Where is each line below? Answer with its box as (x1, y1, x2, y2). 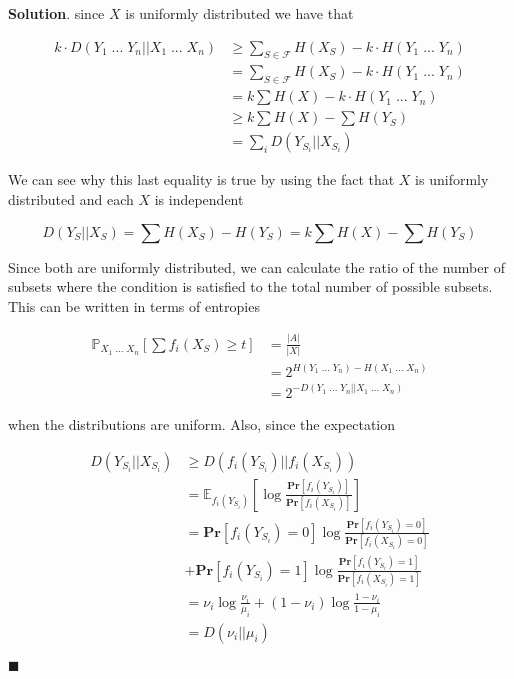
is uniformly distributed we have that (125, 3, 354, 23)
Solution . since (8, 3, 105, 23)
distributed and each (8, 188, 134, 209)
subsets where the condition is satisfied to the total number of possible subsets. (8, 276, 493, 297)
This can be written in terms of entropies (8, 295, 260, 316)
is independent (154, 188, 244, 209)
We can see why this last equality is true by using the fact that (8, 169, 395, 190)
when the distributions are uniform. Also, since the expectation (8, 413, 396, 434)
